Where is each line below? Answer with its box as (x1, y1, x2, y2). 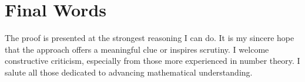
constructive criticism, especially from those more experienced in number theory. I (5, 54, 300, 67)
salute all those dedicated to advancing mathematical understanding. (5, 66, 253, 78)
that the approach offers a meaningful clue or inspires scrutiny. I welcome (5, 43, 269, 55)
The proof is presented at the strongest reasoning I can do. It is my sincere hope (5, 32, 294, 44)
